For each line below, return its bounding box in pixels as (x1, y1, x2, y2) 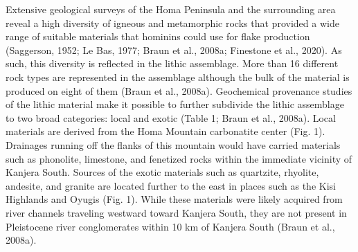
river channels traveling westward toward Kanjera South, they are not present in (6, 205, 347, 219)
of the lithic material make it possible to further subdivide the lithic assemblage (6, 97, 344, 111)
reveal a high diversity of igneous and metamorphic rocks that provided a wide (6, 15, 339, 30)
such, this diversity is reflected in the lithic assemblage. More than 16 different (6, 56, 339, 71)
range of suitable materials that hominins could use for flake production (6, 29, 310, 44)
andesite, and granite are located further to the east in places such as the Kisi (6, 178, 336, 192)
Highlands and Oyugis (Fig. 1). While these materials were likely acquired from (6, 192, 343, 206)
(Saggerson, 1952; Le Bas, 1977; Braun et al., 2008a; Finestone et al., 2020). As (6, 42, 342, 57)
